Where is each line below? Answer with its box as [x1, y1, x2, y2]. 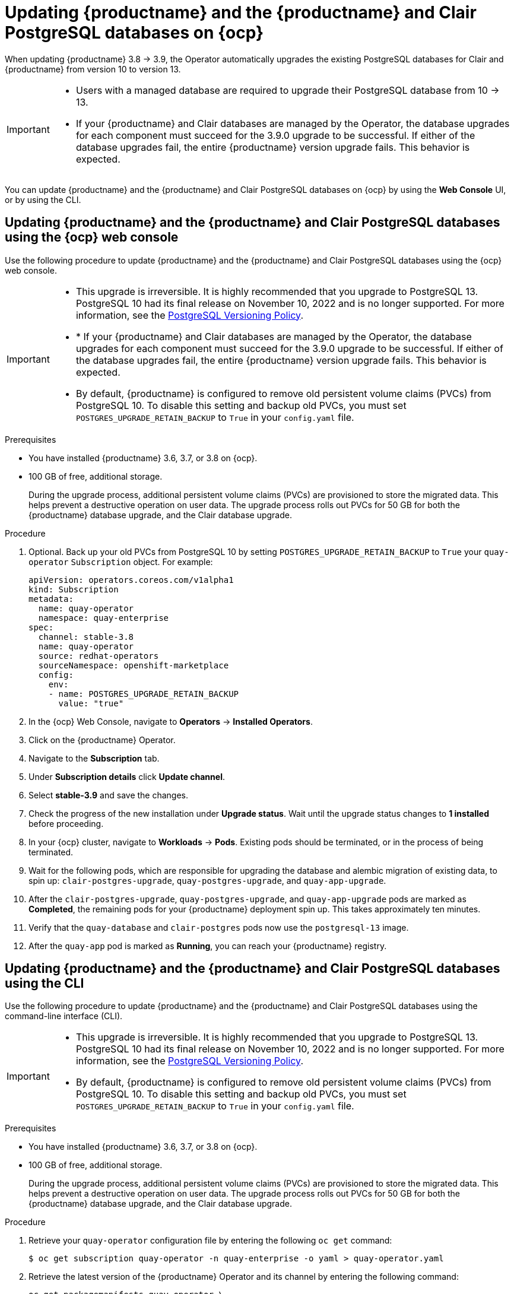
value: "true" [58, 698, 124, 708]
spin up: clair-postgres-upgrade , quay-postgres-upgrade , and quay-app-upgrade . [28, 875, 386, 886]
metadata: [28, 594, 74, 604]
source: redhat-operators [38, 651, 159, 661]
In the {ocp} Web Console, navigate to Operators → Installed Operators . [28, 716, 313, 727]
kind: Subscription [28, 584, 119, 594]
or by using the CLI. [5, 194, 81, 205]
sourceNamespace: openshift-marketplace [38, 660, 229, 670]
